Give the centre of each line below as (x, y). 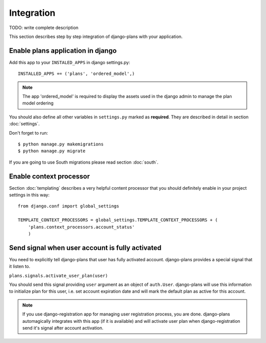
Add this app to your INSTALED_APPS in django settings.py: (70, 62)
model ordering (38, 103)
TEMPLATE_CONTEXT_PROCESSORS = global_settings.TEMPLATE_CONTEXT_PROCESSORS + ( (118, 220)
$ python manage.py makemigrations (61, 144)
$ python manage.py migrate (52, 151)
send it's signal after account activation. (63, 328)
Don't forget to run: (29, 133)
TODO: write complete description (44, 28)
